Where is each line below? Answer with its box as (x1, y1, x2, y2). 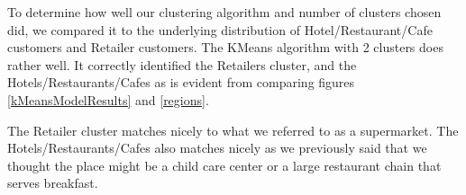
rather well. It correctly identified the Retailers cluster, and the (7, 55, 357, 74)
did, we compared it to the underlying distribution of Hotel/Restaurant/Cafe (7, 20, 433, 39)
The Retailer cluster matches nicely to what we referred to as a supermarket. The (7, 120, 459, 139)
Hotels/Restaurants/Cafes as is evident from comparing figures (7, 73, 355, 92)
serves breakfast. (7, 173, 98, 192)
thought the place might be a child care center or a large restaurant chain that (7, 155, 442, 174)
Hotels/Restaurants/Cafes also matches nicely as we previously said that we (7, 138, 427, 157)
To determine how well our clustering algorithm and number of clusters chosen (7, 3, 442, 21)
